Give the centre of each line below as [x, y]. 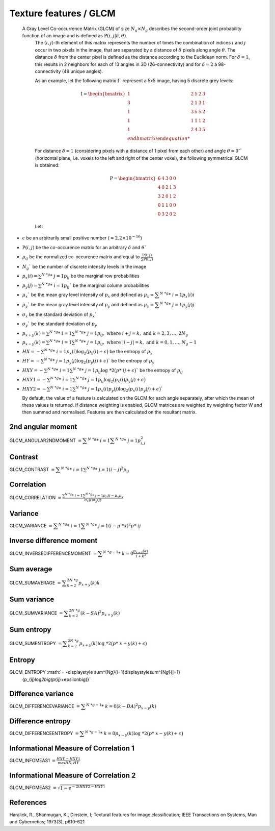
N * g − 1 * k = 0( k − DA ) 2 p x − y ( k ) [121, 706]
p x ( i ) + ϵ [97, 352]
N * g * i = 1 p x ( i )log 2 [65, 352]
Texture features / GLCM [62, 13]
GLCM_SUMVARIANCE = [36, 613]
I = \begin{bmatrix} [103, 94]
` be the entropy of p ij [159, 371]
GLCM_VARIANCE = [31, 525]
